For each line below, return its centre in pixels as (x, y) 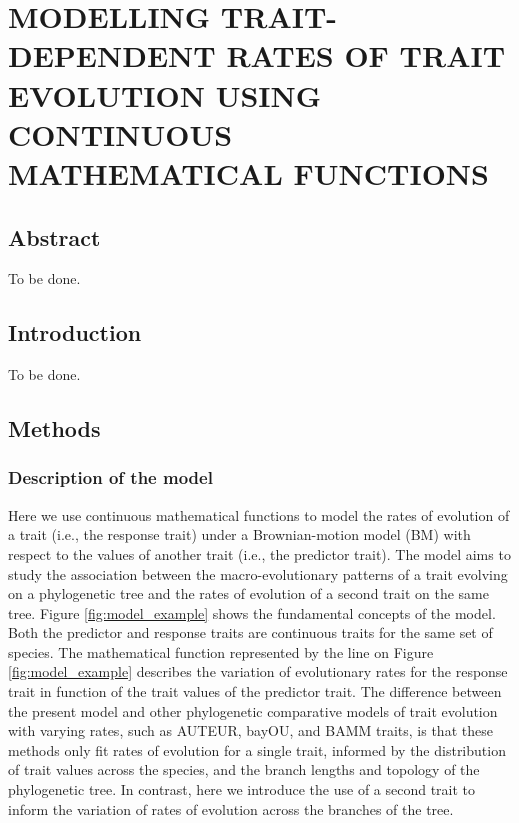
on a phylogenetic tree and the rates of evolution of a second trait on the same (248, 593)
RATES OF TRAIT (366, 55)
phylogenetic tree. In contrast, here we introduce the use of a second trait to (242, 789)
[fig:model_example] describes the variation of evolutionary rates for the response (258, 671)
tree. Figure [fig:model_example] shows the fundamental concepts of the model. (252, 612)
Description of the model (110, 477)
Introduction (75, 332)
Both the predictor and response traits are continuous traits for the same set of (250, 632)
